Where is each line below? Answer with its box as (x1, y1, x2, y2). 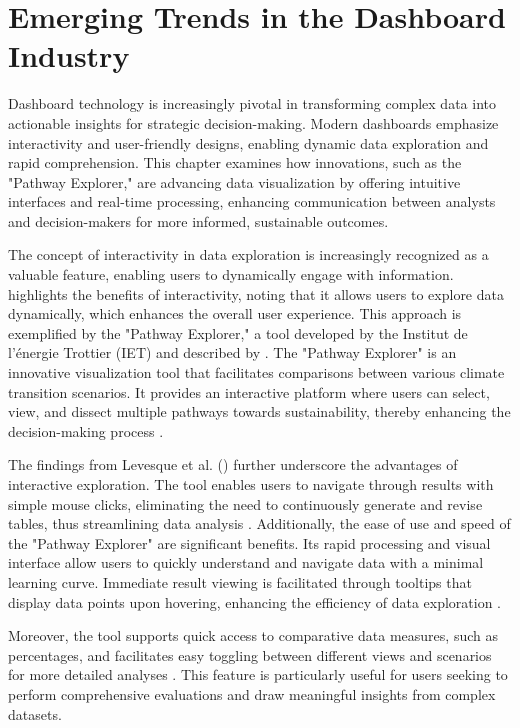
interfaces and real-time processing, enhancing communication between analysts (8, 191, 496, 212)
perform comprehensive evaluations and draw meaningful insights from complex (8, 683, 496, 704)
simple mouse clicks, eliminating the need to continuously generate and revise (8, 493, 483, 514)
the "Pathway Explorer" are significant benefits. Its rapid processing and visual (8, 532, 491, 553)
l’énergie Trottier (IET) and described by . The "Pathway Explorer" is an (8, 342, 457, 363)
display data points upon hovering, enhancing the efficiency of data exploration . (8, 591, 502, 612)
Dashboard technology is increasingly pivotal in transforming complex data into (8, 93, 496, 114)
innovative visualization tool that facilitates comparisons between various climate (8, 362, 505, 383)
